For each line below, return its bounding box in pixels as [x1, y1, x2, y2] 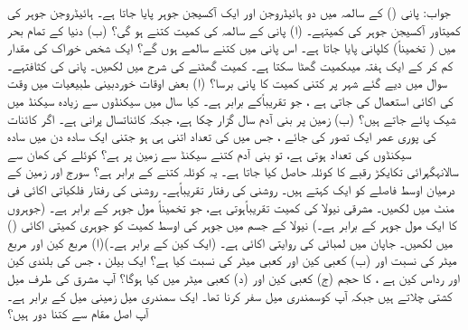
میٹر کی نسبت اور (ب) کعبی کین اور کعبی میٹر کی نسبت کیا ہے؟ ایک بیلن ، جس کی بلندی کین [7, 250, 457, 269]
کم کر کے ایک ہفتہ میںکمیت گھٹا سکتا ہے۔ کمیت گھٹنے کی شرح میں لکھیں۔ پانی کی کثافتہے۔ [7, 55, 454, 74]
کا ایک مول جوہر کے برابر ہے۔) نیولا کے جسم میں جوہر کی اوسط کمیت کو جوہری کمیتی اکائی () [7, 215, 457, 234]
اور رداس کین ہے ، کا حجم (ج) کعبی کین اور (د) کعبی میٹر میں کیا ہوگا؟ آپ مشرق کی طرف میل [7, 268, 460, 287]
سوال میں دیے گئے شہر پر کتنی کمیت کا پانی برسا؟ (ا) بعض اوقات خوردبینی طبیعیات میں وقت [7, 73, 448, 92]
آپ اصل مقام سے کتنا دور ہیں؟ [7, 304, 149, 323]
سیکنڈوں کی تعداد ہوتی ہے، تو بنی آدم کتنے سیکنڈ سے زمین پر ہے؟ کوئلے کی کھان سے [7, 144, 412, 163]
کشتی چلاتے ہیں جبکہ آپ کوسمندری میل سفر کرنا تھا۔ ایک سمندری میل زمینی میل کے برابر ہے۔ [7, 286, 453, 305]
